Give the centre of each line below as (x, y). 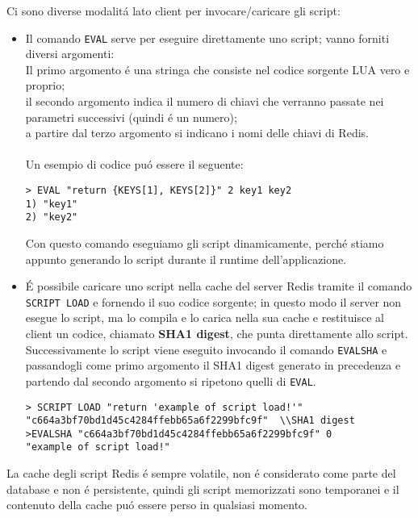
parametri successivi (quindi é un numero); (131, 117)
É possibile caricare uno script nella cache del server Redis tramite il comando (219, 286)
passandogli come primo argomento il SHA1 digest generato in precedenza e (213, 365)
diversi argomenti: (70, 54)
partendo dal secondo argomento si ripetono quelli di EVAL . (171, 380)
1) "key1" (52, 204)
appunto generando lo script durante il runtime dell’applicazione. (186, 259)
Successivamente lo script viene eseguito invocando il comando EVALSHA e (206, 349)
